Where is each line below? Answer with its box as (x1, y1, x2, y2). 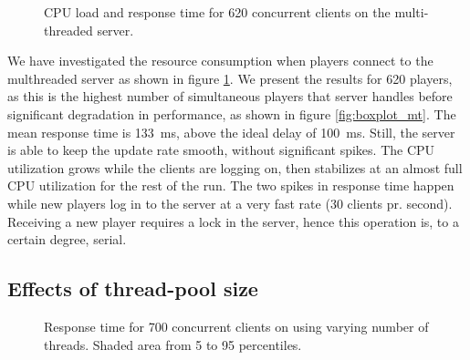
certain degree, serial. (7, 230, 127, 249)
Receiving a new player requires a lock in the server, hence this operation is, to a (7, 211, 459, 231)
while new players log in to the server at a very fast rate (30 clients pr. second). (7, 193, 453, 212)
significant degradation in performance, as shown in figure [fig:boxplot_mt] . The (7, 104, 456, 123)
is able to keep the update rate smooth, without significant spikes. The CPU (7, 140, 435, 159)
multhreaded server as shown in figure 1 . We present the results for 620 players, (7, 68, 453, 87)
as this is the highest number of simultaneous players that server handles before (7, 87, 453, 106)
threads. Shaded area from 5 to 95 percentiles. (44, 334, 302, 354)
